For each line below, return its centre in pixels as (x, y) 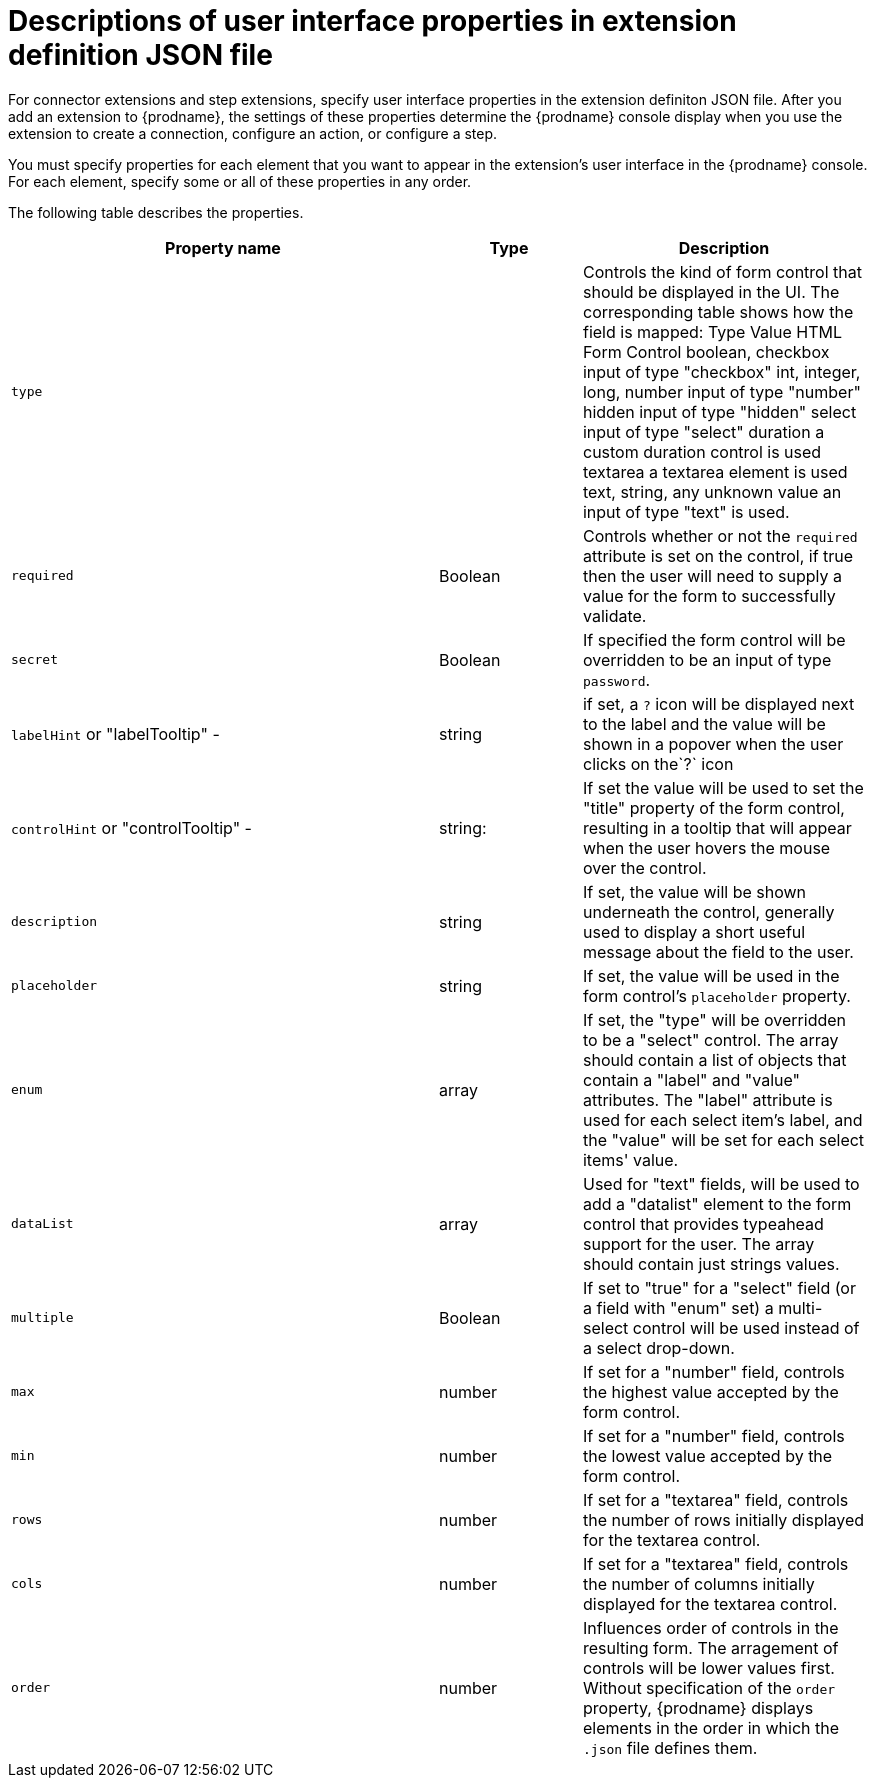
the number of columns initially (698, 1583)
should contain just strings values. (711, 1263)
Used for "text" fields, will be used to (721, 1183)
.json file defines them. (670, 1747)
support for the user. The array (698, 1243)
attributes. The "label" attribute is (707, 1099)
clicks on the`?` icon (658, 763)
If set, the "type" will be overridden (714, 1019)
